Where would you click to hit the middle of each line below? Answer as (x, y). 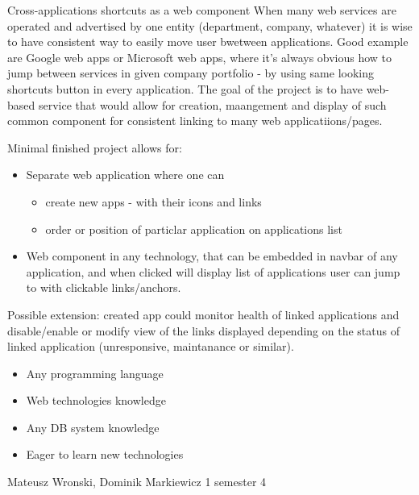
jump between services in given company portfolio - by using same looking (191, 73)
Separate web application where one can (125, 175)
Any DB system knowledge (93, 427)
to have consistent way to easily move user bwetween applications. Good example (208, 42)
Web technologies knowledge (96, 400)
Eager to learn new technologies (105, 454)
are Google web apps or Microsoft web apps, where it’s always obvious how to (200, 57)
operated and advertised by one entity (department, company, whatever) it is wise (210, 25)
